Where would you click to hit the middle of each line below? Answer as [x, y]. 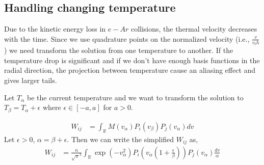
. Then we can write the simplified [121, 139]
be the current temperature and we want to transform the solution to [135, 97]
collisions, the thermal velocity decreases [194, 29]
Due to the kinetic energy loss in [55, 29]
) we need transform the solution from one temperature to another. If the [119, 50]
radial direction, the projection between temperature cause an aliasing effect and [130, 70]
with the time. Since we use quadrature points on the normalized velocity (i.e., [127, 38]
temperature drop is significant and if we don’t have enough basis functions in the [132, 60]
